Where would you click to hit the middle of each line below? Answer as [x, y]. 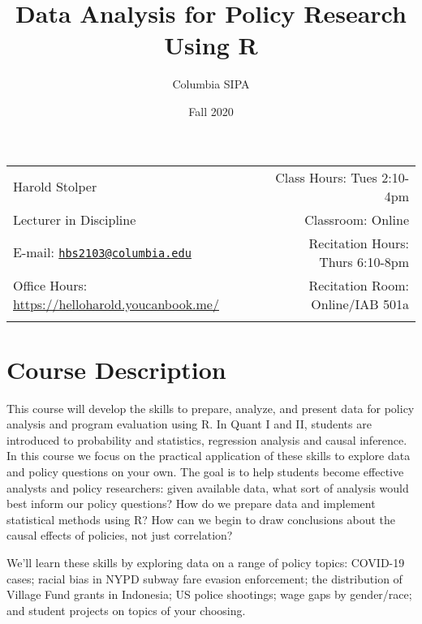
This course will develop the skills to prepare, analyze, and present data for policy [211, 408]
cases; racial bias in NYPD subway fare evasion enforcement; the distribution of [205, 578]
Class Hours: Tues [326, 177]
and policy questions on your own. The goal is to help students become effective [205, 471]
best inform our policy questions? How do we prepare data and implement [191, 504]
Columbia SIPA [211, 84]
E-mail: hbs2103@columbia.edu [102, 252]
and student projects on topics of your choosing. [126, 610]
